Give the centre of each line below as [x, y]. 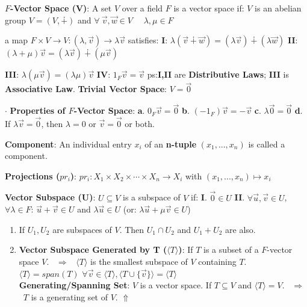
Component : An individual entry [68, 144]
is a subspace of [152, 197]
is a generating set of [69, 296]
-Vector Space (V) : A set [61, 8]
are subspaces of [82, 229]
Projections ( [33, 175]
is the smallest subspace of [139, 261]
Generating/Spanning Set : [74, 285]
